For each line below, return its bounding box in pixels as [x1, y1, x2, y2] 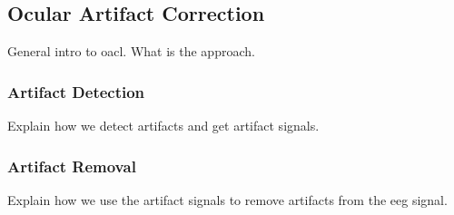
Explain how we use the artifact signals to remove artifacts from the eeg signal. [7, 190, 448, 209]
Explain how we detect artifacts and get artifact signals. [7, 116, 320, 135]
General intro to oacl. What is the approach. [7, 42, 255, 61]
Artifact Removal [7, 154, 136, 177]
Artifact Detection [7, 80, 145, 103]
